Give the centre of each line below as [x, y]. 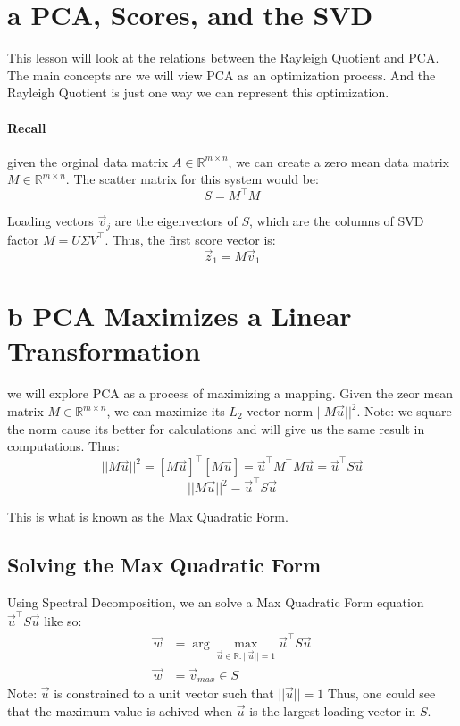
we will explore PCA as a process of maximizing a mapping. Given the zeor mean [230, 393]
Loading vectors [50, 221]
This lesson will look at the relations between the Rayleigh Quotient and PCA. [223, 58]
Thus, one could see [381, 693]
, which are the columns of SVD [336, 221]
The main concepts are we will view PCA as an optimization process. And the [222, 75]
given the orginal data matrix [88, 161]
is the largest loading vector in [333, 710]
